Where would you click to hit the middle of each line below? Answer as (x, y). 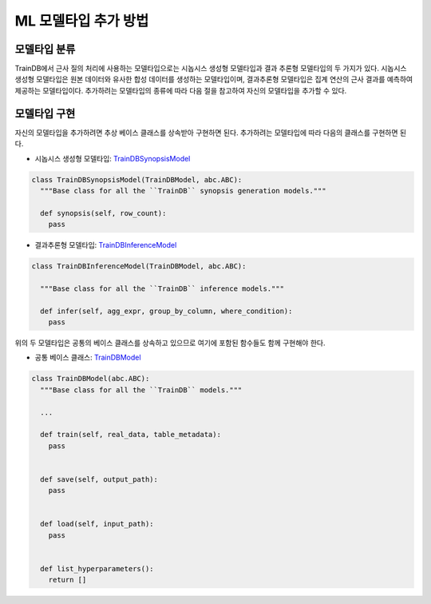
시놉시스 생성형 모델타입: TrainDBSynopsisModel (113, 158)
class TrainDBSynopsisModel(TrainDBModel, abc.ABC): (137, 179)
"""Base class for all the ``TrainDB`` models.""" (141, 390)
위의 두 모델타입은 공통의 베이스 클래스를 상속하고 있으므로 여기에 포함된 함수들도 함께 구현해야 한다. (170, 343)
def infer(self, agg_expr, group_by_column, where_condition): (166, 311)
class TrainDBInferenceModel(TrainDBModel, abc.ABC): (139, 266)
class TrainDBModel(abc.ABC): (91, 379)
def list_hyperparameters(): (97, 568)
